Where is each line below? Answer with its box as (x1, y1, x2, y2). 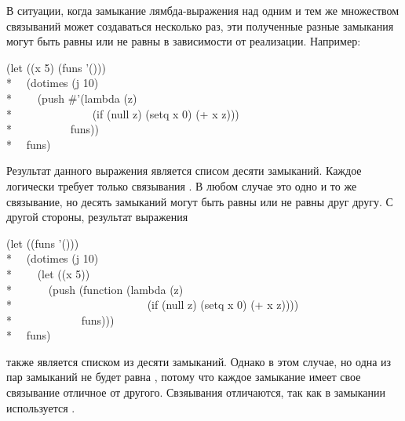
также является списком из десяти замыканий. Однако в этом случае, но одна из (6, 353, 392, 369)
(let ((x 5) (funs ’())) (6, 59, 106, 75)
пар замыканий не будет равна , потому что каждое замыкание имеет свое (6, 368, 361, 385)
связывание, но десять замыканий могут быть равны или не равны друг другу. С (6, 193, 393, 209)
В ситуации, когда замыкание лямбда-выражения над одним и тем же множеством (6, 2, 400, 18)
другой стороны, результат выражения (6, 209, 188, 225)
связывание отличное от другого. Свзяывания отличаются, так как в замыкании (6, 384, 385, 401)
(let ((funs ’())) (6, 234, 79, 251)
